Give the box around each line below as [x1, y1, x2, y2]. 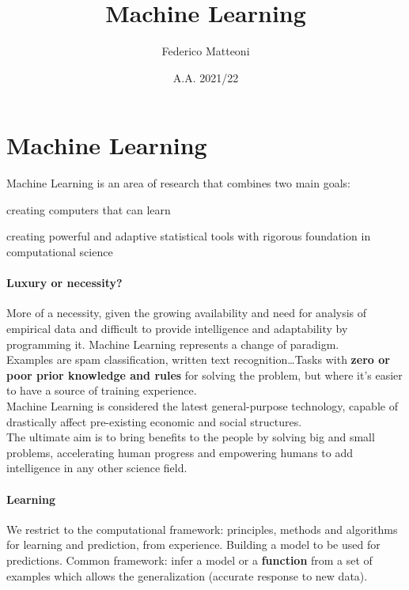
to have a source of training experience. [6, 382, 197, 399]
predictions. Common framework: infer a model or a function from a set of [6, 551, 373, 568]
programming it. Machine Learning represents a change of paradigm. [6, 335, 339, 352]
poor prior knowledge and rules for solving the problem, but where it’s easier [6, 366, 403, 383]
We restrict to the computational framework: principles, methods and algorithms [6, 520, 398, 537]
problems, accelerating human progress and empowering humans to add [6, 444, 354, 460]
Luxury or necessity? [6, 274, 123, 291]
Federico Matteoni [161, 43, 250, 59]
